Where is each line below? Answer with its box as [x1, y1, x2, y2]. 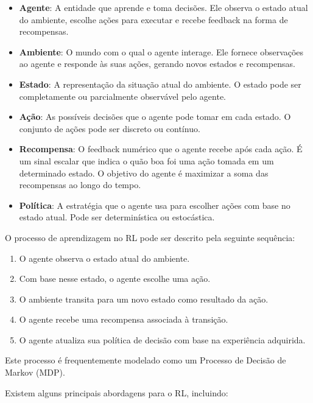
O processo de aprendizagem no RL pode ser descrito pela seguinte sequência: [5, 231, 295, 244]
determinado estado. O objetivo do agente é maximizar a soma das [19, 166, 269, 179]
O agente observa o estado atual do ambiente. [19, 251, 190, 264]
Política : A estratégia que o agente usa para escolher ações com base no [19, 198, 290, 211]
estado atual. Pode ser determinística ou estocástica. [19, 211, 215, 223]
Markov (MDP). [5, 366, 65, 379]
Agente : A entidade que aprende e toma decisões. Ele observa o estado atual [19, 1, 308, 13]
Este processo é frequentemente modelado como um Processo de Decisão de [5, 354, 286, 366]
